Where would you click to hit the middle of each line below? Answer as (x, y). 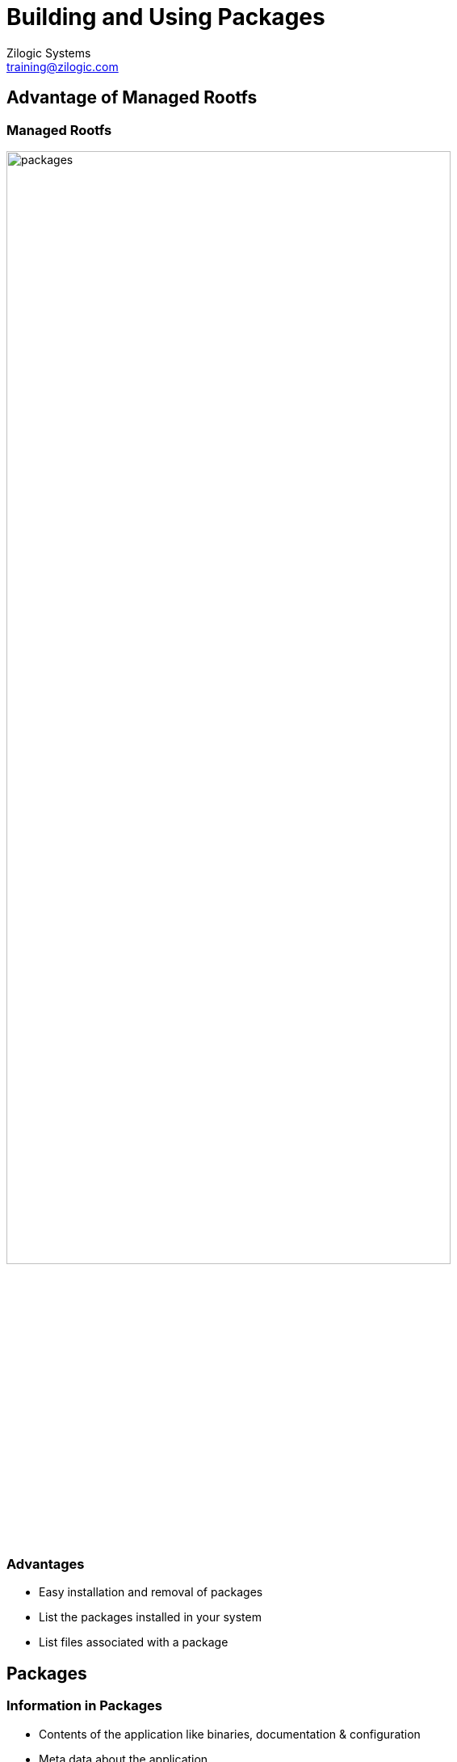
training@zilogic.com (63, 66)
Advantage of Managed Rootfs (132, 98)
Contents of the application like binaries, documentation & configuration (230, 1734)
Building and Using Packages (166, 17)
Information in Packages (84, 1706)
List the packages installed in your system (150, 1617)
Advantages (46, 1564)
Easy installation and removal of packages (151, 1592)
